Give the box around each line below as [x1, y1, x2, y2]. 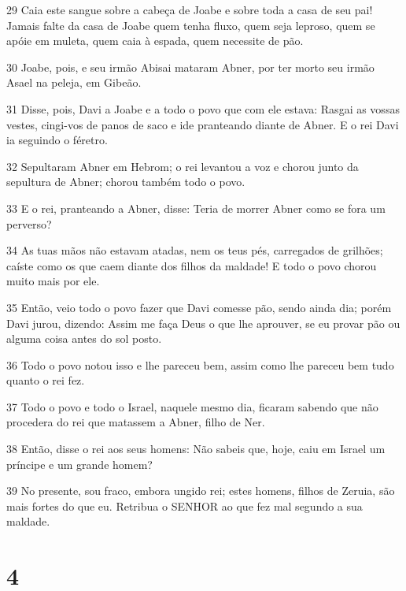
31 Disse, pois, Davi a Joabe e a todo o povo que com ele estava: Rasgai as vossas [6, 100, 400, 117]
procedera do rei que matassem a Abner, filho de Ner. [6, 414, 265, 430]
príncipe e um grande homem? [6, 455, 153, 472]
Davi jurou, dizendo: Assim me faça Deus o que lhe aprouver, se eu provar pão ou [6, 314, 400, 331]
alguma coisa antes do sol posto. [6, 330, 162, 347]
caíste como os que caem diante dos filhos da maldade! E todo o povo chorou [6, 257, 377, 273]
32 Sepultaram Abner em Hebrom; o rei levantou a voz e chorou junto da [6, 158, 359, 174]
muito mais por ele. [6, 273, 100, 289]
